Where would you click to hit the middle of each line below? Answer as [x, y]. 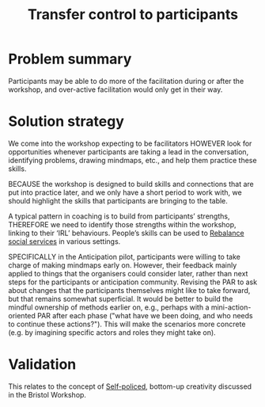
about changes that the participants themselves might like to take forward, [129, 290]
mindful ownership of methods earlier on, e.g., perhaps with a [109, 307]
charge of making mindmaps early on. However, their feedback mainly [123, 265]
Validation [42, 365]
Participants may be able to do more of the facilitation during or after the [126, 81]
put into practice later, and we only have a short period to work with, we [125, 192]
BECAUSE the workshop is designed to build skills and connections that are [131, 184]
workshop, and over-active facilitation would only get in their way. [115, 89]
